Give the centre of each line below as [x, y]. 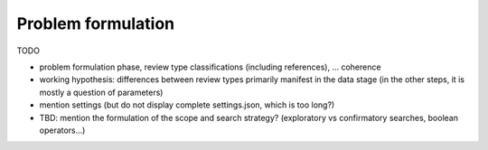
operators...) [62, 130]
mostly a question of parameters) [101, 92]
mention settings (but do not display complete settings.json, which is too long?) [187, 105]
